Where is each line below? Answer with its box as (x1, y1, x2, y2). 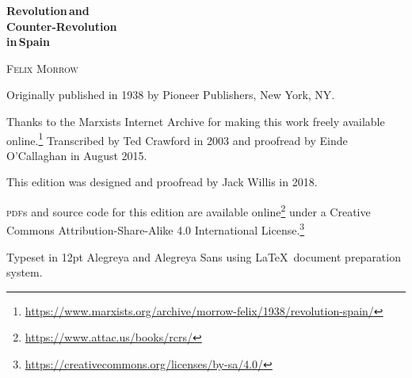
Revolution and (6, 2, 90, 18)
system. (6, 264, 43, 281)
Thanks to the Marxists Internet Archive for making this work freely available (6, 113, 385, 129)
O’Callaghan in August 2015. (6, 147, 147, 163)
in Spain (6, 33, 50, 50)
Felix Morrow (6, 59, 78, 76)
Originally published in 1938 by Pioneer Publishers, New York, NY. (6, 86, 335, 103)
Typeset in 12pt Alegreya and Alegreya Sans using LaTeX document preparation (6, 248, 401, 265)
